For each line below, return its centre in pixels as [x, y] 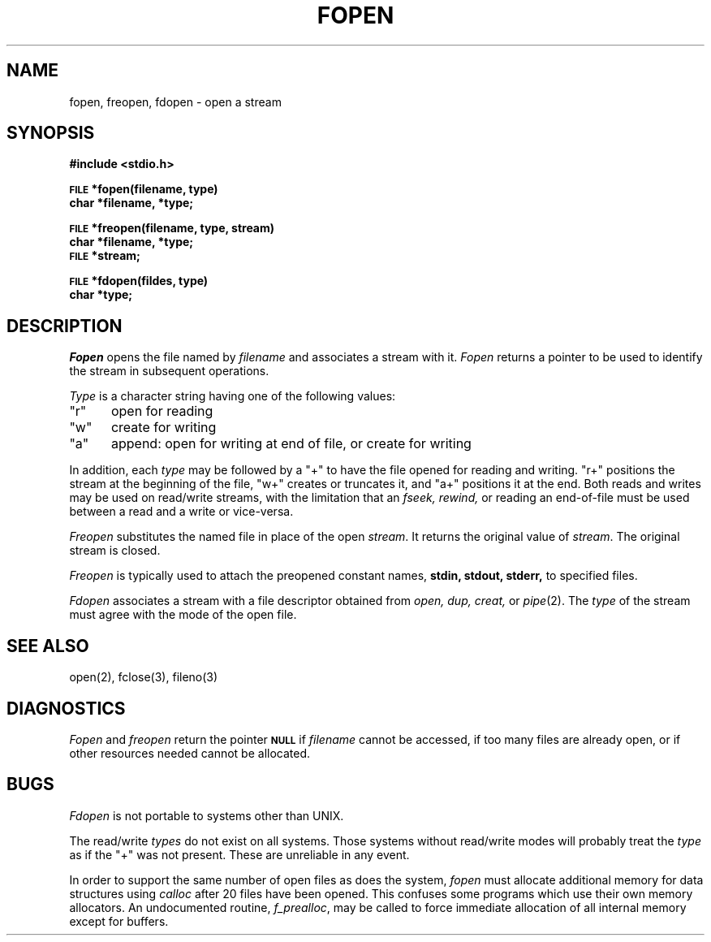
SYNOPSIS [51, 133]
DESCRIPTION [65, 326]
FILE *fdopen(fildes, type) [139, 281]
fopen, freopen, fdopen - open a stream [175, 102]
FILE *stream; [105, 256]
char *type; [101, 295]
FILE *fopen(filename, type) [144, 189]
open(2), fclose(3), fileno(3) [144, 677]
